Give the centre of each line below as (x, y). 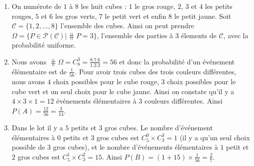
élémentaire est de (39, 71)
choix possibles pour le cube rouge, (106, 82)
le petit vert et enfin (135, 16)
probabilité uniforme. (44, 45)
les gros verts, (76, 16)
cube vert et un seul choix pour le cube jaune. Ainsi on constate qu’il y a (123, 91)
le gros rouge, (155, 6)
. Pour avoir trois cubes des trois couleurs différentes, (156, 71)
